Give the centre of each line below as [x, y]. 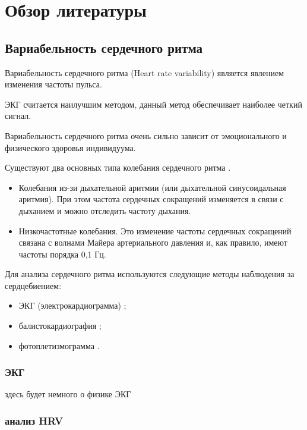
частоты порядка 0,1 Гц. [62, 254]
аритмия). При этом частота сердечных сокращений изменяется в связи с [151, 199]
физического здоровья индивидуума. [70, 147]
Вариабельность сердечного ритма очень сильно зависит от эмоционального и [146, 135]
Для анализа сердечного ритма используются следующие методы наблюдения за [150, 274]
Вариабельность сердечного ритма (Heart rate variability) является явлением [145, 72]
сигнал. [18, 116]
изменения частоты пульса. [53, 84]
